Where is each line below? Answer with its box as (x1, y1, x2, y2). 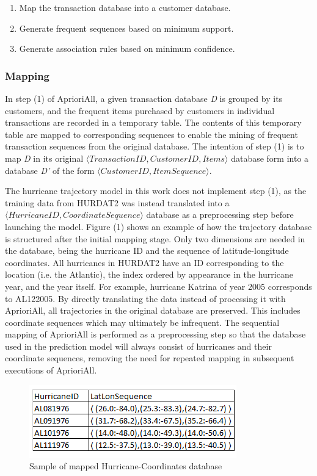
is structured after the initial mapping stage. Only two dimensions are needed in (5, 232, 305, 245)
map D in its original (5, 151, 84, 164)
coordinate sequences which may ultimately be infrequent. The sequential (5, 316, 280, 328)
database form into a (231, 151, 309, 164)
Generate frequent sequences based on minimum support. (19, 21, 234, 34)
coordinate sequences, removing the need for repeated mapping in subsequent (5, 352, 294, 364)
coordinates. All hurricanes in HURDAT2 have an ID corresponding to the (5, 256, 284, 269)
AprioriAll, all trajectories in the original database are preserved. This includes (5, 304, 301, 317)
